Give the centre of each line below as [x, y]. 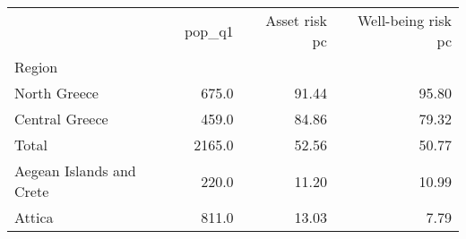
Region [36, 67]
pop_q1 [209, 30]
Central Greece [61, 119]
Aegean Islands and [75, 171]
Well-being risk [404, 20]
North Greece [56, 93]
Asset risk [296, 20]
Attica [34, 217]
